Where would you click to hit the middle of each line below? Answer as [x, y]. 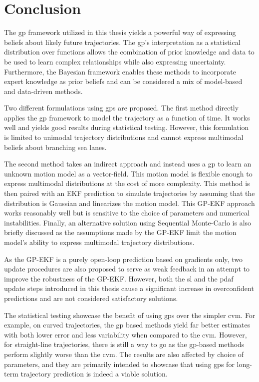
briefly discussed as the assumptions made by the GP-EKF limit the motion [120, 232]
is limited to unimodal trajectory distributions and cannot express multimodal [124, 137]
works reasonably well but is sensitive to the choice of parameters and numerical [127, 213]
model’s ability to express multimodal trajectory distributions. [99, 242]
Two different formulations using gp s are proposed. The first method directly [122, 108]
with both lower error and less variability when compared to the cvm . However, [126, 334]
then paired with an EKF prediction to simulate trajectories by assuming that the [129, 193]
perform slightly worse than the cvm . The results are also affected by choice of [124, 354]
